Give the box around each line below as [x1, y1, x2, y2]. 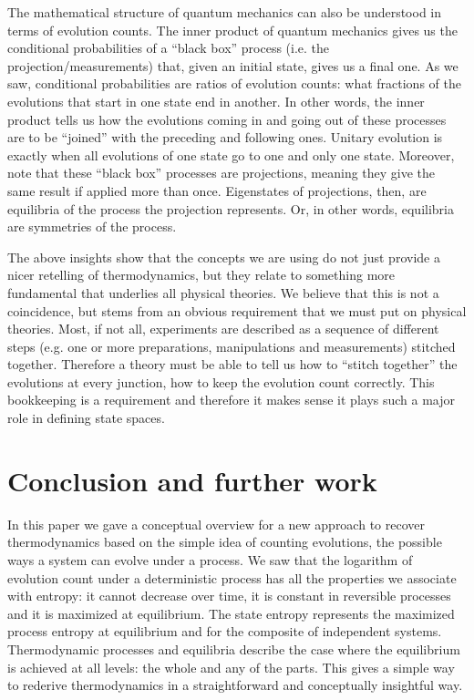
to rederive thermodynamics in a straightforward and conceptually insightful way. [7, 675, 463, 695]
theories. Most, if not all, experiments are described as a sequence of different [7, 319, 439, 338]
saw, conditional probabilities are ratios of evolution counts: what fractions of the [7, 74, 461, 93]
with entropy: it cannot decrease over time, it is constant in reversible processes [7, 586, 451, 605]
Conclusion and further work [7, 461, 377, 499]
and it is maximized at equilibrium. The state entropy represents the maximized [7, 603, 455, 623]
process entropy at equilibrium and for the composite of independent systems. [7, 622, 442, 641]
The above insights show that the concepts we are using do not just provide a [7, 247, 440, 266]
